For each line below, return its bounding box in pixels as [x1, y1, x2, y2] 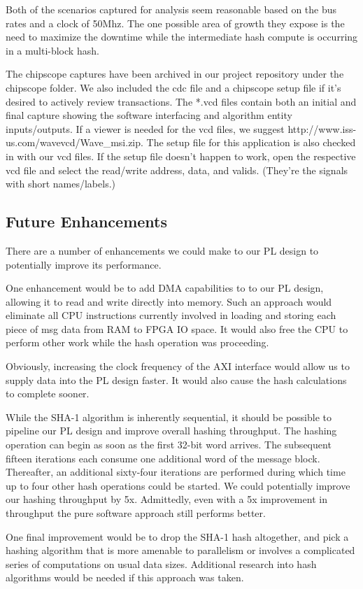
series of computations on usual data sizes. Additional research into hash [6, 556, 317, 571]
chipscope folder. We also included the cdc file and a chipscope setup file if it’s [6, 80, 341, 94]
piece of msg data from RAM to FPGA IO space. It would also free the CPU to [6, 321, 348, 336]
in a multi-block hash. [6, 43, 99, 57]
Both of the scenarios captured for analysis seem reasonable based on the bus [6, 2, 337, 16]
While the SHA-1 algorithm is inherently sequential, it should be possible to [6, 409, 332, 424]
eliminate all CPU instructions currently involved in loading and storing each [6, 308, 336, 322]
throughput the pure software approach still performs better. [6, 506, 266, 520]
